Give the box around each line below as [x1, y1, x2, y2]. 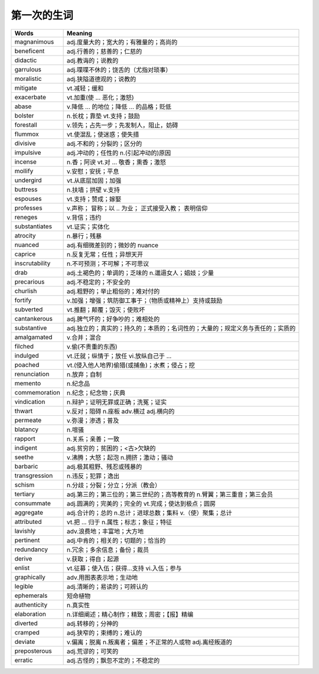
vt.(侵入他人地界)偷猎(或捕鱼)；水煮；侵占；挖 [67, 361, 195, 369]
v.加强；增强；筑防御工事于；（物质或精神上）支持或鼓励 [67, 296, 223, 304]
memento [14, 379, 41, 387]
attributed [14, 517, 42, 526]
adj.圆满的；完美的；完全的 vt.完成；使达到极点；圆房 [67, 499, 216, 507]
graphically [14, 573, 45, 581]
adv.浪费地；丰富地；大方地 [67, 527, 144, 535]
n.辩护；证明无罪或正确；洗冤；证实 [67, 398, 167, 406]
